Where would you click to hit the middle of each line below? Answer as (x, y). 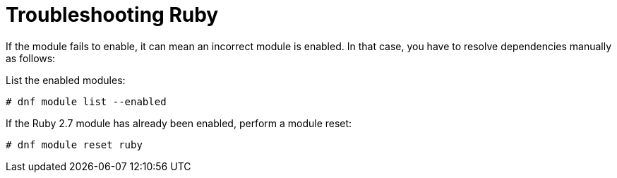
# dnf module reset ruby (74, 144)
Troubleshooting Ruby (112, 15)
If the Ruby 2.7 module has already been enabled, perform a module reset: (179, 123)
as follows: (31, 58)
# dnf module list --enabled (86, 101)
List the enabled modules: (66, 80)
